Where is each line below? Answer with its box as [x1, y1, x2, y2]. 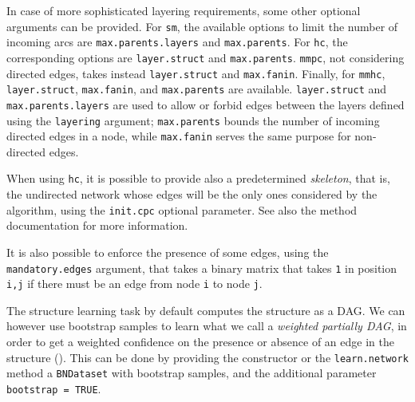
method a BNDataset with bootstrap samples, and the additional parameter [6, 365, 377, 381]
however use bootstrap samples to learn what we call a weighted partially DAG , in [6, 317, 407, 334]
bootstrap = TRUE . [6, 380, 101, 396]
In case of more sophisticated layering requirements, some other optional [6, 2, 361, 18]
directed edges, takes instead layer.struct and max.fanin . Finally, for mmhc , [6, 65, 385, 81]
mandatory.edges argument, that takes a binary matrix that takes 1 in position [6, 259, 397, 276]
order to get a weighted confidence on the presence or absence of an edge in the [6, 333, 394, 350]
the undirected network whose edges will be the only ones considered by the [6, 186, 377, 203]
